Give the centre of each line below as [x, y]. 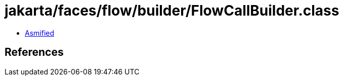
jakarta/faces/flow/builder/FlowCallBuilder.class [172, 11]
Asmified [40, 33]
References [34, 52]
